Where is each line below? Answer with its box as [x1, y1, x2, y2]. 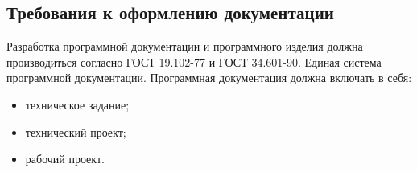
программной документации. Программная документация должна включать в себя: [6, 69, 412, 86]
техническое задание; [25, 96, 130, 113]
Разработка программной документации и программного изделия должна [6, 38, 363, 55]
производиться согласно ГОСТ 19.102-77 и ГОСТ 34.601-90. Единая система [6, 53, 382, 70]
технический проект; [25, 123, 126, 140]
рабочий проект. [25, 150, 105, 167]
